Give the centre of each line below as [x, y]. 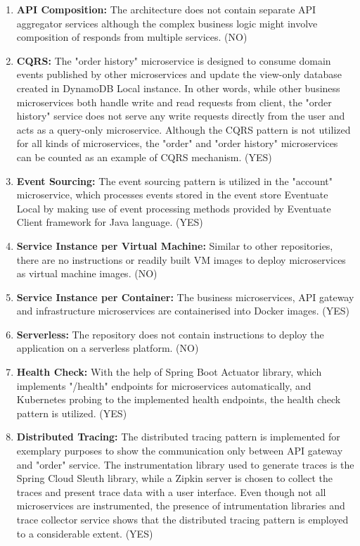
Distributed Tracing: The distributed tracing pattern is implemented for [178, 437]
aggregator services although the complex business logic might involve [167, 23]
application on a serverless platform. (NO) [108, 348]
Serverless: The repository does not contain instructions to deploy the [170, 334]
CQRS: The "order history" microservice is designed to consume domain [174, 60]
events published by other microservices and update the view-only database [179, 74]
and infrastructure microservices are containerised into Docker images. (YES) [183, 311]
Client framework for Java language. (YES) [110, 222]
